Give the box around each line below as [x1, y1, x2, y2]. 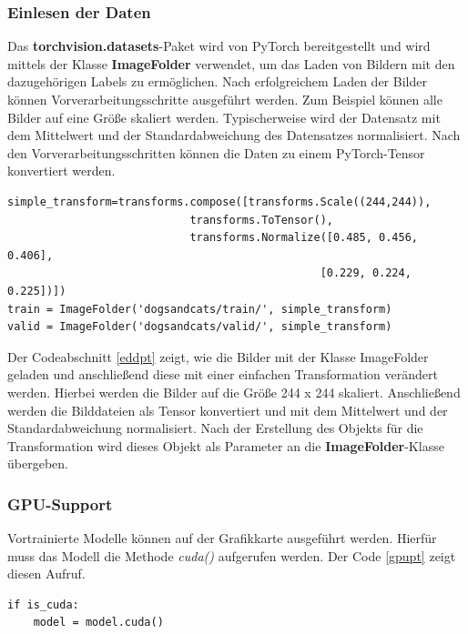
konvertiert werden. [7, 161, 116, 180]
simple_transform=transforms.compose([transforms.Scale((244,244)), [7, 195, 432, 208]
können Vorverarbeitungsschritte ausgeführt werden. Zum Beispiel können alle [7, 90, 443, 108]
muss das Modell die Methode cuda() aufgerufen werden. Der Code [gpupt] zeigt [7, 546, 456, 565]
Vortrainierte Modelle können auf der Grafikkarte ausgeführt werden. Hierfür [7, 528, 437, 548]
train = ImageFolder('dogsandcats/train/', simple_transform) [7, 302, 392, 316]
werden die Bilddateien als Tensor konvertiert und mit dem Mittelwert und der [7, 400, 448, 419]
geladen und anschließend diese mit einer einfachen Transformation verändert [7, 365, 438, 384]
